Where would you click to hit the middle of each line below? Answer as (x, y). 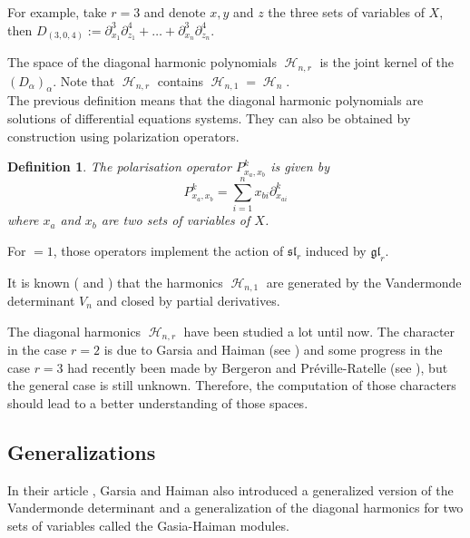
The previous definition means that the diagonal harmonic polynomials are (215, 100)
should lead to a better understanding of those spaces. (158, 402)
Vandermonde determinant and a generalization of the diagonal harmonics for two (235, 508)
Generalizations (82, 451)
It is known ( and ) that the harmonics (115, 282)
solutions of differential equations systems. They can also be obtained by (209, 117)
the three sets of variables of (346, 12)
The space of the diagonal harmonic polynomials (142, 62)
